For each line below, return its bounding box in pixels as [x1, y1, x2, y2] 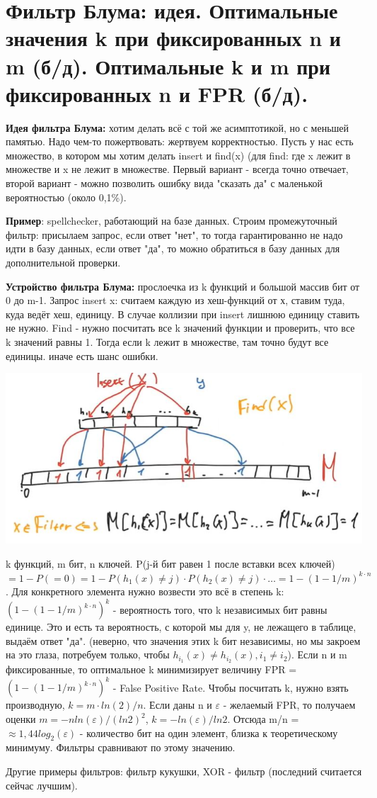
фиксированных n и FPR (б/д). [6, 79, 308, 108]
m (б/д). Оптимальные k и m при [6, 51, 331, 80]
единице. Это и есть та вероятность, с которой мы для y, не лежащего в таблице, [6, 619, 356, 634]
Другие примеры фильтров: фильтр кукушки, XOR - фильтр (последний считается [6, 764, 362, 778]
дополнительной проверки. [6, 255, 121, 270]
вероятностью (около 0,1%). [6, 189, 127, 204]
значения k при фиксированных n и [6, 23, 342, 52]
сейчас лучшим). [6, 777, 78, 792]
